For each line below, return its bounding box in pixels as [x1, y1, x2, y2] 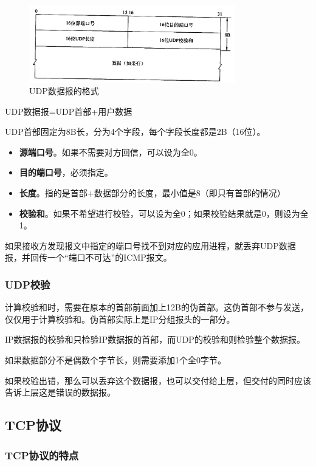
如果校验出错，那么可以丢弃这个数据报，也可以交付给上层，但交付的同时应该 [5, 374, 311, 386]
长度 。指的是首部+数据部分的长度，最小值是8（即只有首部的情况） [19, 187, 286, 199]
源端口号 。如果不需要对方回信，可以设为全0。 [19, 145, 202, 158]
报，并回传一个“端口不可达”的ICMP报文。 [5, 251, 172, 264]
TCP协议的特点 [5, 447, 79, 462]
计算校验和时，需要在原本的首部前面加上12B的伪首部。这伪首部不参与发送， [5, 301, 309, 314]
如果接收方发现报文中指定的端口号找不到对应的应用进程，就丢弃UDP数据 [5, 239, 296, 252]
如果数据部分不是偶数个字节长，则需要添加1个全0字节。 [5, 354, 226, 366]
